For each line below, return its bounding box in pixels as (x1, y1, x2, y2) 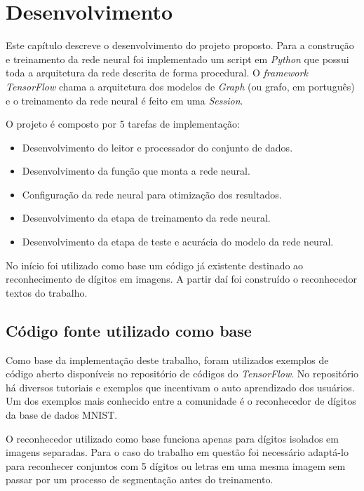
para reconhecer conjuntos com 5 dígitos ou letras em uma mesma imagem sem (6, 458, 346, 473)
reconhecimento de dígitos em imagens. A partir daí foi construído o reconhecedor (6, 271, 357, 286)
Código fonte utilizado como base (6, 319, 252, 341)
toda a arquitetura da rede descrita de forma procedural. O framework (6, 65, 308, 80)
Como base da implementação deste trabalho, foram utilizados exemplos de (6, 352, 329, 367)
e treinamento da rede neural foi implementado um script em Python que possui (6, 51, 349, 66)
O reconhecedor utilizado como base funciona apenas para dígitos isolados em (6, 431, 339, 445)
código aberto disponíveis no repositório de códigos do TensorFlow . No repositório (6, 366, 359, 381)
